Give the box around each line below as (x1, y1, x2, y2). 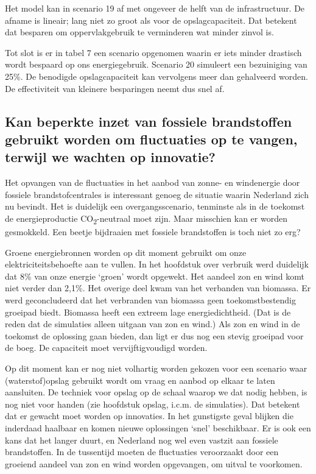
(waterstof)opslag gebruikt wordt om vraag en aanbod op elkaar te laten (5, 373, 275, 386)
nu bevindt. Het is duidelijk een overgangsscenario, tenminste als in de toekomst (5, 200, 305, 213)
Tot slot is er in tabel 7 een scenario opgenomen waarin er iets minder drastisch (5, 46, 302, 58)
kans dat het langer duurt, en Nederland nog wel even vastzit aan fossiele (5, 433, 278, 446)
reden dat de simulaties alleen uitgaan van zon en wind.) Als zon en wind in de (5, 317, 300, 330)
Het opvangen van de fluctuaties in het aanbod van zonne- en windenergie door (5, 176, 300, 189)
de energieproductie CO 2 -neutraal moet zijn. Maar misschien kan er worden (5, 211, 287, 226)
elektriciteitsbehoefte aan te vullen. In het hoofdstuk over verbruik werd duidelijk (5, 258, 309, 271)
